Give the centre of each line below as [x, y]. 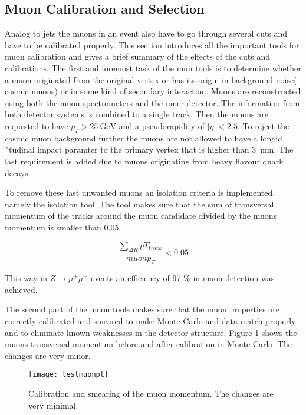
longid [271, 138]
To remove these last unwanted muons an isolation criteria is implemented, [140, 192]
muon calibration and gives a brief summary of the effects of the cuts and [137, 56]
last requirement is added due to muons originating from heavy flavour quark [144, 161]
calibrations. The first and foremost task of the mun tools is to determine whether [153, 67]
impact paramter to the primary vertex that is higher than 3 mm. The [165, 149]
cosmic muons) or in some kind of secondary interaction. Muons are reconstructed [153, 91]
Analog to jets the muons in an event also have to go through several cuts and [146, 33]
